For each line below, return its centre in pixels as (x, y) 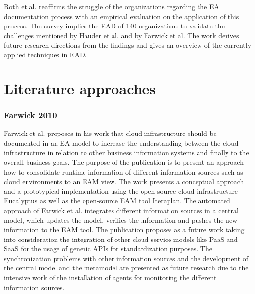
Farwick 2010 (30, 115)
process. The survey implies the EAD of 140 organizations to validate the (114, 26)
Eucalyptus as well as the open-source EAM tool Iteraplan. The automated (117, 200)
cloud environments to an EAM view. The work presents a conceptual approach (124, 181)
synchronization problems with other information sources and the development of (126, 258)
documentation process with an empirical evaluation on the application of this (122, 16)
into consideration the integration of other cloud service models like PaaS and (121, 239)
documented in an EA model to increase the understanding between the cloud (121, 143)
